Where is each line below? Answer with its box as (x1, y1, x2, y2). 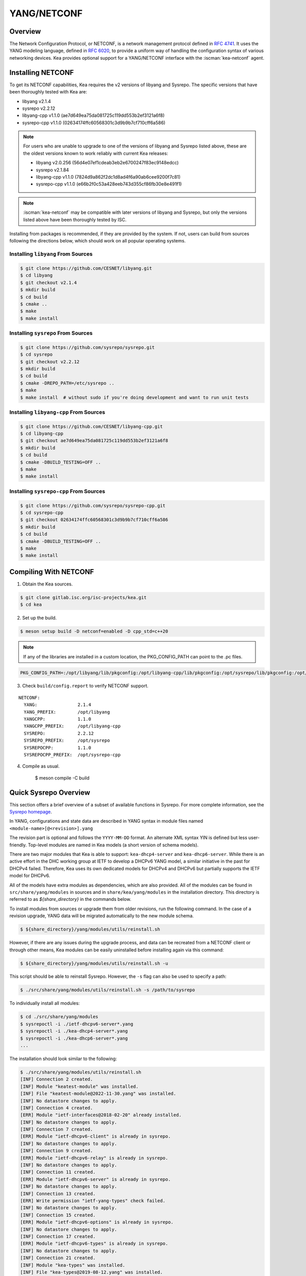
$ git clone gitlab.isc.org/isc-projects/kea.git (20, 595, 147, 600)
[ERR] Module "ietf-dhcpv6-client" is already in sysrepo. (20, 1134, 171, 1139)
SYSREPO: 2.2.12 (23, 730, 94, 736)
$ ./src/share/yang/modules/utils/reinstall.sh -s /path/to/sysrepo (20, 987, 195, 993)
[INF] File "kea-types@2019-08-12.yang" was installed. (20, 1269, 163, 1275)
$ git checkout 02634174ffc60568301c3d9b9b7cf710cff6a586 (20, 517, 168, 523)
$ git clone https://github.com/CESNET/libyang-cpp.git (20, 424, 163, 429)
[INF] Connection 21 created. (20, 1255, 96, 1261)
